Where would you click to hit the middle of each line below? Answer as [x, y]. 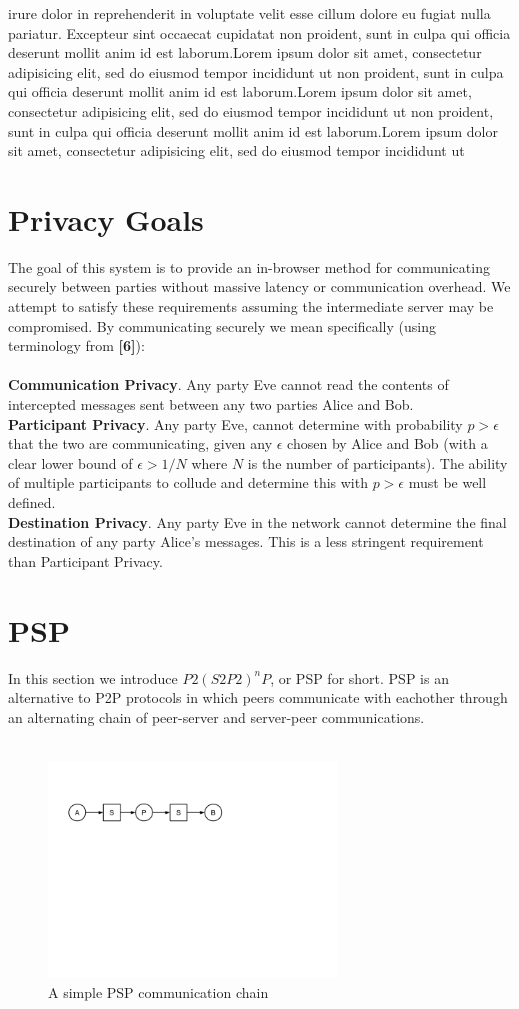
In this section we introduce [93, 677]
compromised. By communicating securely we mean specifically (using [222, 325]
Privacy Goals [106, 218]
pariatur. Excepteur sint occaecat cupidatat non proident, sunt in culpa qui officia [259, 32]
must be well [447, 482]
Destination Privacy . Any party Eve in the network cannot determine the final [257, 521]
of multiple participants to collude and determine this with [188, 482]
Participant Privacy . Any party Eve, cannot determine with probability [235, 423]
